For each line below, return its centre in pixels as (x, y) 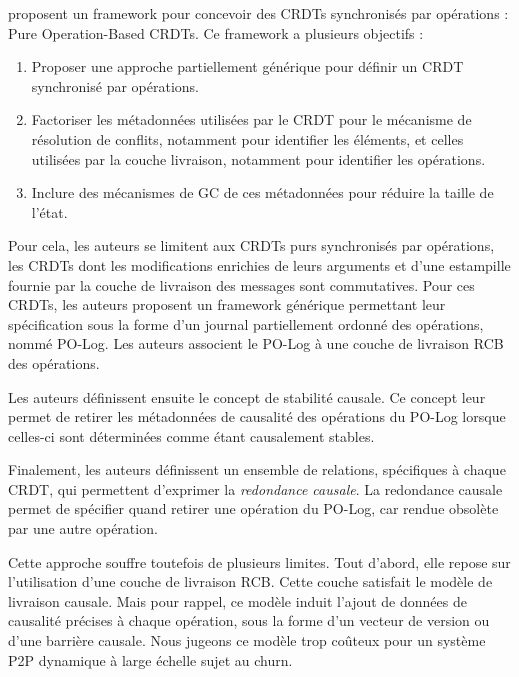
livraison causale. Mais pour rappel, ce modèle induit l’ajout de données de (237, 600)
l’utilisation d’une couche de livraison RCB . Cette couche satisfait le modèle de (250, 581)
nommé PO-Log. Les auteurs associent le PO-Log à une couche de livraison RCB (256, 343)
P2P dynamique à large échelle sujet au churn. (150, 659)
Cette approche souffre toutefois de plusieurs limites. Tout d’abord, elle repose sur (259, 561)
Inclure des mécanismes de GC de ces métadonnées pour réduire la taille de (262, 192)
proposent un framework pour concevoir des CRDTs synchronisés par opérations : (258, 13)
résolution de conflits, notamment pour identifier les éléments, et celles (247, 138)
